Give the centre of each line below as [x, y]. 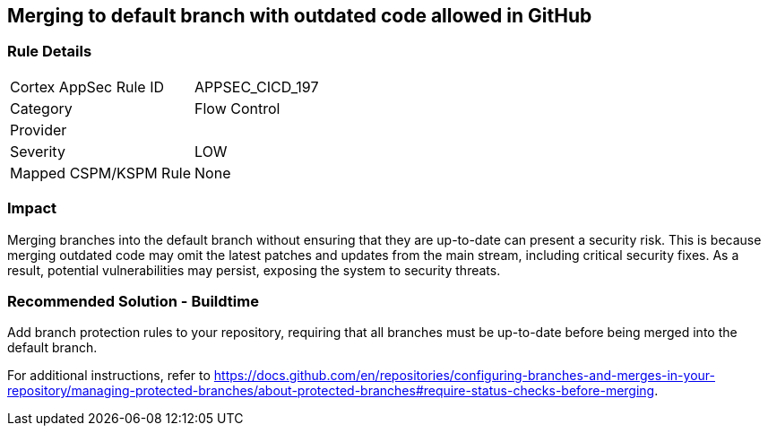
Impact [32, 208]
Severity [38, 151]
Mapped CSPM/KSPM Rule [101, 173]
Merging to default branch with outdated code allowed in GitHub [300, 16]
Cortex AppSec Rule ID [87, 87]
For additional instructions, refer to [109, 376]
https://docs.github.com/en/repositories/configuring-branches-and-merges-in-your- [464, 376]
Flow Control [237, 108]
